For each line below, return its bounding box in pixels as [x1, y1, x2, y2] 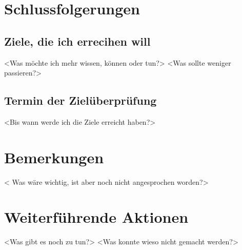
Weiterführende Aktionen [4, 206, 189, 227]
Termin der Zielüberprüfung [4, 92, 157, 108]
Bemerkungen [4, 146, 104, 167]
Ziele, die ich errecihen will [4, 33, 151, 49]
